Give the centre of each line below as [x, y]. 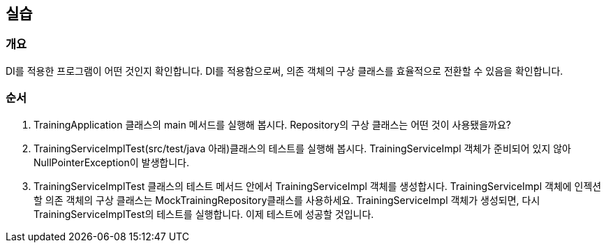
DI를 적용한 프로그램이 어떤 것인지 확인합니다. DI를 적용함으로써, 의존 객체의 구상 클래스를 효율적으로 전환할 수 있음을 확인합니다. [284, 71]
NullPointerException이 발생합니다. [111, 162]
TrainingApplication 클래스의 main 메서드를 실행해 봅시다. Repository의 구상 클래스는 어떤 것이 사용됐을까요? [272, 124]
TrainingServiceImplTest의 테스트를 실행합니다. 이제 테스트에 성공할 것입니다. [204, 214]
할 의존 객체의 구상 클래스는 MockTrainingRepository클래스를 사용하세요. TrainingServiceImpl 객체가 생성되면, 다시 [287, 200]
